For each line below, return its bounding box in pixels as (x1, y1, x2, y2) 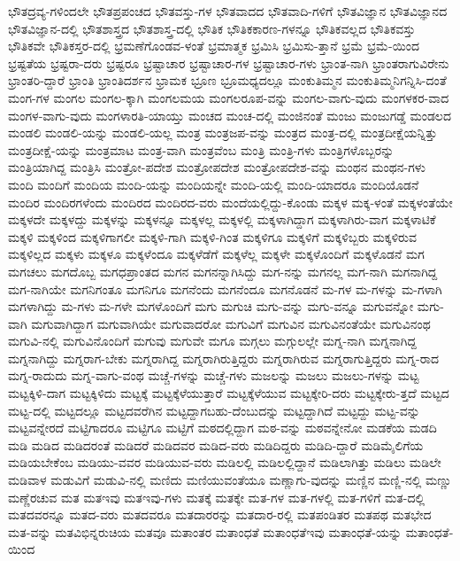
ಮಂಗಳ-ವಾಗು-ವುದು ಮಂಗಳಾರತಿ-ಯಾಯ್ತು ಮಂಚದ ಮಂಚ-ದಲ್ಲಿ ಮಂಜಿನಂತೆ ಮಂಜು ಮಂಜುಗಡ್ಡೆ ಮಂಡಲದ (8, 105, 451, 124)
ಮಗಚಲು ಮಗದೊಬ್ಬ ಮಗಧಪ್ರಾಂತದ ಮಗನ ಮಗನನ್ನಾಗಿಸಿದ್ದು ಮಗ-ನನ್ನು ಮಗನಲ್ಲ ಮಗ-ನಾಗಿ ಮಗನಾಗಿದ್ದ (8, 261, 438, 280)
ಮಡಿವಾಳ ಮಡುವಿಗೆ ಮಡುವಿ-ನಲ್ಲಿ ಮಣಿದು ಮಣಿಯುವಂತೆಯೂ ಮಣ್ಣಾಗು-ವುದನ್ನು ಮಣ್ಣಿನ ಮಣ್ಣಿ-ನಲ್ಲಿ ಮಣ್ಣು (8, 471, 452, 489)
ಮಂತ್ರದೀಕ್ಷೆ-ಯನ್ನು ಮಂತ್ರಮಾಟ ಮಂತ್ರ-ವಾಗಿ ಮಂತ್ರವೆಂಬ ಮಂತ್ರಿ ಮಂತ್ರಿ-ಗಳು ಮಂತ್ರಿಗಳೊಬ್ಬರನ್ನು (8, 140, 395, 159)
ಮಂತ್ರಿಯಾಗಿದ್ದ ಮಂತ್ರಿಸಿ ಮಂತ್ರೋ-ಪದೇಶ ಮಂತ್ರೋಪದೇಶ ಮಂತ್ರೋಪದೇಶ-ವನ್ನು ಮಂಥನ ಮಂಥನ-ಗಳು (8, 158, 425, 176)
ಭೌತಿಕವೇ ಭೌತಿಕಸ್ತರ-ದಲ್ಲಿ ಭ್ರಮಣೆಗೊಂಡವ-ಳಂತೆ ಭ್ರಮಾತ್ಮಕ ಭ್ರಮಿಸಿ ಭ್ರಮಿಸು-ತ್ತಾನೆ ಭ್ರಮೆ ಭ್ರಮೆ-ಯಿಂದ (8, 36, 419, 55)
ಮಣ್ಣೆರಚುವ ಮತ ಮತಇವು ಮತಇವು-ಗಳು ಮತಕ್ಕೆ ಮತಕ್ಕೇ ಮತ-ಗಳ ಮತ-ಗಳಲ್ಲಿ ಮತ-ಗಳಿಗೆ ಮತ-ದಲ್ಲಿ (8, 487, 425, 506)
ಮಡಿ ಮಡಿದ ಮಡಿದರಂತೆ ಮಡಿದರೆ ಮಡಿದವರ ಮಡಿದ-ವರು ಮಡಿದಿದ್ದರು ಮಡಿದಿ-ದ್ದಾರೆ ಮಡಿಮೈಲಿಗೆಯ (8, 435, 424, 454)
